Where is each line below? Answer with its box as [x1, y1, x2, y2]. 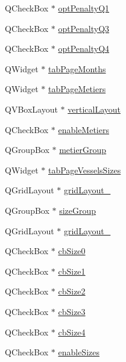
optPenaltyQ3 [58, 22, 110, 34]
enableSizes [58, 346, 99, 358]
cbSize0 [58, 245, 86, 257]
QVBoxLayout [5, 102, 58, 115]
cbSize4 [58, 325, 86, 338]
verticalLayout [68, 102, 121, 115]
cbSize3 [58, 305, 86, 317]
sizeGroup [59, 204, 96, 216]
